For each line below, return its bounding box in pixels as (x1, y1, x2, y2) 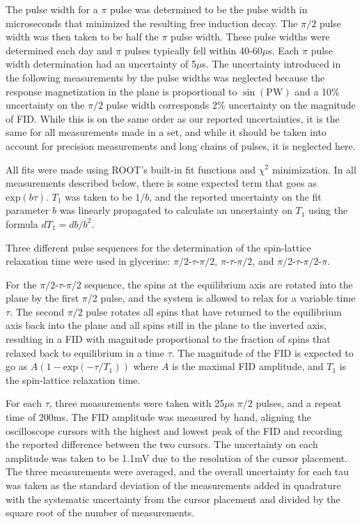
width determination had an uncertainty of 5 (6, 56, 196, 71)
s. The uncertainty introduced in (202, 56, 341, 71)
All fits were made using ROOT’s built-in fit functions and (6, 162, 256, 176)
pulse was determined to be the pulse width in (110, 2, 308, 16)
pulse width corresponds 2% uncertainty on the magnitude (106, 98, 356, 112)
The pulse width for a (6, 2, 98, 16)
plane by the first (6, 291, 79, 305)
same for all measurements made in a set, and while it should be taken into (6, 125, 326, 139)
